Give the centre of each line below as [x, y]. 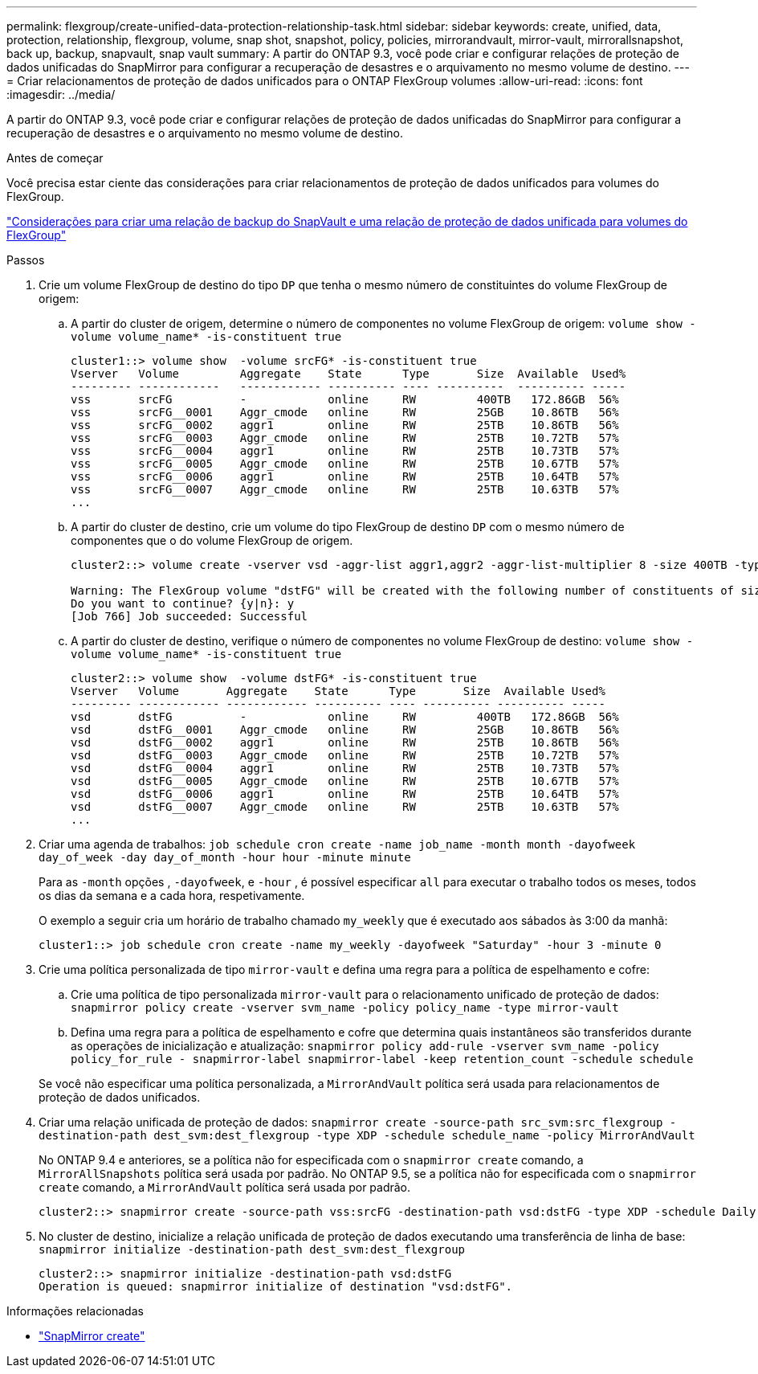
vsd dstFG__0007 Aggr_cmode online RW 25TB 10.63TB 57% [345, 807]
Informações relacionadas [75, 1311]
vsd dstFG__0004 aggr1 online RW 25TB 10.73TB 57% [345, 768]
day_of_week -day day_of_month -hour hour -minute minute [225, 857]
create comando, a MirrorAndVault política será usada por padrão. [225, 1187]
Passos [26, 260]
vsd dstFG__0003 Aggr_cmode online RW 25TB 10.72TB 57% [345, 755]
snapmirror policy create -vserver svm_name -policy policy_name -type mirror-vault [345, 1008]
